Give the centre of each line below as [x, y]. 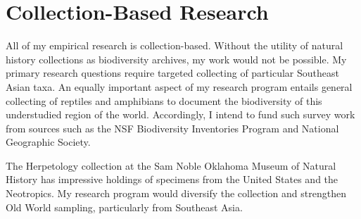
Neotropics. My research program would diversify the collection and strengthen [176, 193]
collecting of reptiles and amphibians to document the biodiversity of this [164, 100]
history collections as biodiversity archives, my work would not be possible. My [176, 59]
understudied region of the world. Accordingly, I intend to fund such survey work [180, 114]
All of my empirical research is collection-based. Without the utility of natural [175, 45]
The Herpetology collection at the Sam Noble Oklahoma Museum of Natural [171, 165]
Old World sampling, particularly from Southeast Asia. [124, 207]
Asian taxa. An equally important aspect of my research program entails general [179, 86]
